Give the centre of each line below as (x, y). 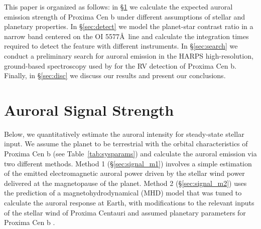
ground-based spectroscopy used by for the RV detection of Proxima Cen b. (120, 65)
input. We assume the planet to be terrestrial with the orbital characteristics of (126, 144)
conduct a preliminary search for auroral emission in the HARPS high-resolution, (129, 55)
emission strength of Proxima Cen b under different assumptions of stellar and (125, 16)
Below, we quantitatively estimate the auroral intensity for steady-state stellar (124, 134)
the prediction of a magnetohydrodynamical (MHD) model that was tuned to (123, 193)
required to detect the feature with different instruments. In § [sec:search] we (121, 46)
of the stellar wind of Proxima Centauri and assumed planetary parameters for (125, 212)
